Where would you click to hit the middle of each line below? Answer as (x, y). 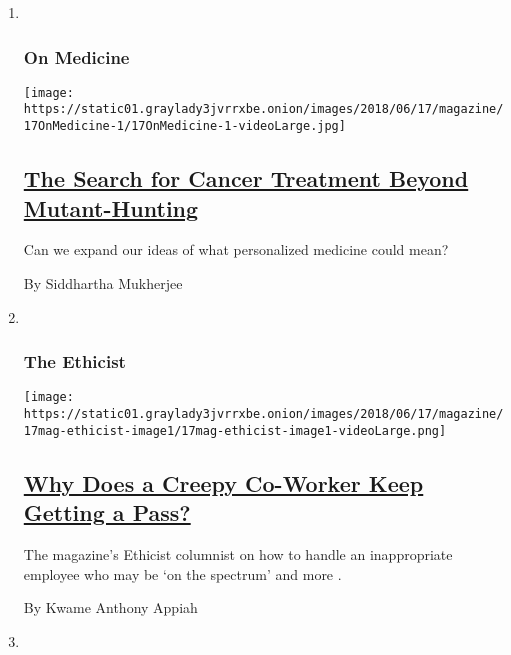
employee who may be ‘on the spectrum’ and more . (182, 573)
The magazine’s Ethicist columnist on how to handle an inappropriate (238, 553)
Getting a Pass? (107, 512)
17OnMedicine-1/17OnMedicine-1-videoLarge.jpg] (184, 126)
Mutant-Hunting (111, 207)
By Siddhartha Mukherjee (103, 282)
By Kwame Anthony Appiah (110, 607)
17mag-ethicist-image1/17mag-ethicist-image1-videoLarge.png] (235, 430)
